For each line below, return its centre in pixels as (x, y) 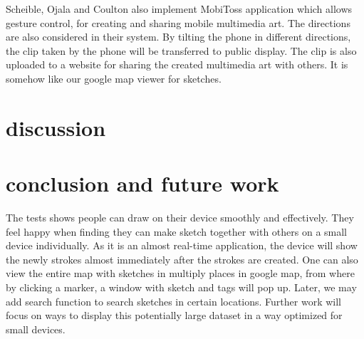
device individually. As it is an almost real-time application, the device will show (182, 245)
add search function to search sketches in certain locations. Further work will (173, 301)
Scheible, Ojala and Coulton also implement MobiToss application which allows (179, 9)
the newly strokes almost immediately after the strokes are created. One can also (182, 259)
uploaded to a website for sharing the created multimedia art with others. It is (177, 64)
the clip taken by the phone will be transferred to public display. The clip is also (181, 50)
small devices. (36, 329)
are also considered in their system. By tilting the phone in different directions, (178, 37)
